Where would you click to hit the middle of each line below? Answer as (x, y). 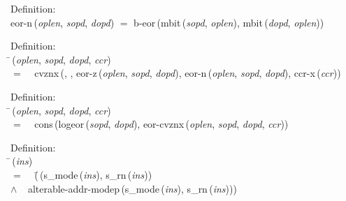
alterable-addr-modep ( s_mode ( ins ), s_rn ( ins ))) (132, 188)
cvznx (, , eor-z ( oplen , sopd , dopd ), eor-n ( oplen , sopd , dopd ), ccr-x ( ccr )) (188, 73)
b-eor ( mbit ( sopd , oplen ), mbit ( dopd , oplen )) (229, 22)
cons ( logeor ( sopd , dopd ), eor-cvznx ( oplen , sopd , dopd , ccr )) (161, 124)
